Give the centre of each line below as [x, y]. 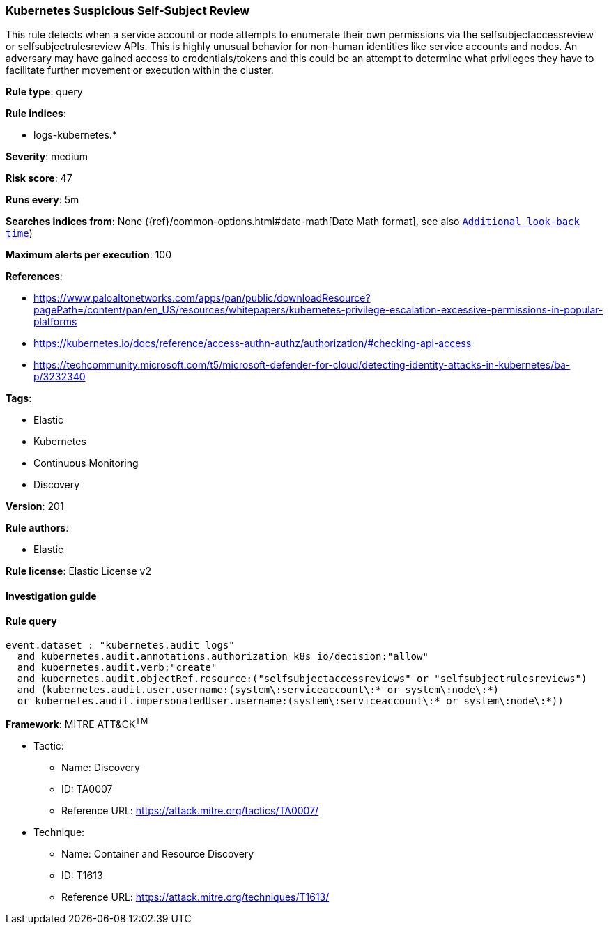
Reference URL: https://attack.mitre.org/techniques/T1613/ [195, 897]
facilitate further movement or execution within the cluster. [140, 70]
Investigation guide [51, 596]
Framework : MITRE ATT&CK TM [77, 723]
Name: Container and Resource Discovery [158, 853]
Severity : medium [47, 157]
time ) [19, 233]
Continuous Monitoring [86, 463]
